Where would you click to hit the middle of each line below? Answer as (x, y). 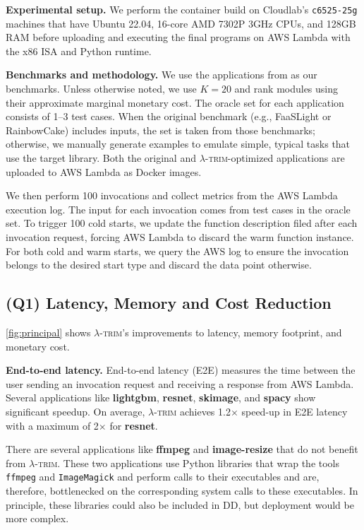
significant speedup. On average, (75, 411)
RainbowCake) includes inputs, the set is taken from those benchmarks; (160, 130)
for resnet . (134, 425)
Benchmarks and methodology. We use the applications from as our (162, 75)
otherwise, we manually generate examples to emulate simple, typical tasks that (178, 144)
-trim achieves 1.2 (192, 411)
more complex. (37, 518)
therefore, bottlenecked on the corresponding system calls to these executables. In (182, 490)
